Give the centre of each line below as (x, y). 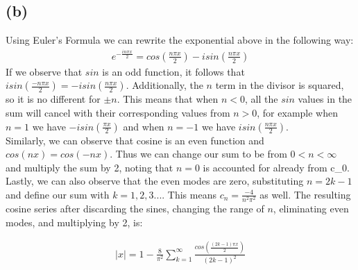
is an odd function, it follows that (173, 71)
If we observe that (44, 71)
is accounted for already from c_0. (276, 167)
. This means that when (168, 99)
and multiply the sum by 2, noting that (89, 167)
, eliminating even (311, 209)
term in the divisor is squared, (280, 85)
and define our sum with (58, 194)
